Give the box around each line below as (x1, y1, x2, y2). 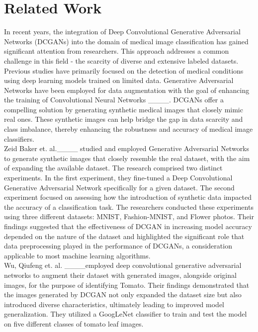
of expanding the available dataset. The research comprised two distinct (4, 163, 223, 173)
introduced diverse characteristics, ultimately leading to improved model (4, 299, 224, 309)
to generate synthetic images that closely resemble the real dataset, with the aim (4, 153, 250, 163)
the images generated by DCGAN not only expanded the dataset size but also (4, 289, 242, 300)
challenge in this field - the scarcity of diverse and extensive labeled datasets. (4, 55, 239, 66)
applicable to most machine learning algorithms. (4, 250, 151, 260)
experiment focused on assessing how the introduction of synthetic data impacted (4, 192, 252, 202)
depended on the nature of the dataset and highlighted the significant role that (4, 231, 245, 241)
